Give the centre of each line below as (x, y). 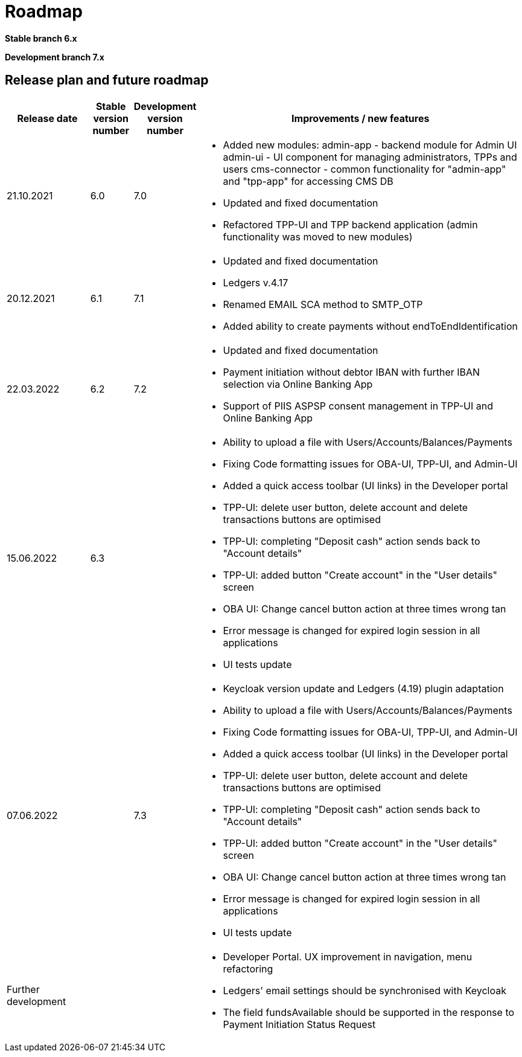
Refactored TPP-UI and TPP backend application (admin (350, 224)
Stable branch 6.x (41, 38)
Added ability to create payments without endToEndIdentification (370, 326)
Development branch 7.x (55, 57)
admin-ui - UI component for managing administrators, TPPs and (370, 157)
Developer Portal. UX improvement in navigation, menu (348, 956)
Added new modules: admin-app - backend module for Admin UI (370, 145)
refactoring (248, 969)
